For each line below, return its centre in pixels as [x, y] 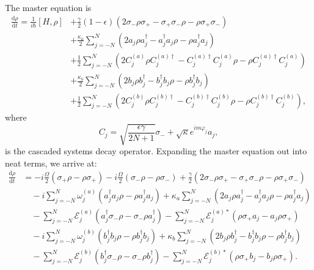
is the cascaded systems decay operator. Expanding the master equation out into [156, 151]
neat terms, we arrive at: [51, 163]
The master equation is [48, 7]
